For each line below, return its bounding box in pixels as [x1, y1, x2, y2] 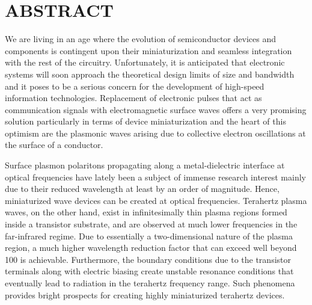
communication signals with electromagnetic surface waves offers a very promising [5, 103, 307, 116]
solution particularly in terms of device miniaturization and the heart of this [5, 115, 286, 128]
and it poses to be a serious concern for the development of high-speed [5, 79, 265, 92]
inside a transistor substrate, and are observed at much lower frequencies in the [5, 218, 298, 230]
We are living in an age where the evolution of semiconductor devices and [5, 32, 276, 45]
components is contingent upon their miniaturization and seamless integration [5, 44, 292, 57]
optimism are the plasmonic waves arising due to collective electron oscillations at [5, 126, 306, 139]
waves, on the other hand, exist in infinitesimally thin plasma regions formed [5, 206, 287, 218]
